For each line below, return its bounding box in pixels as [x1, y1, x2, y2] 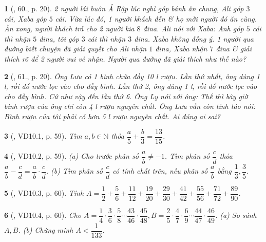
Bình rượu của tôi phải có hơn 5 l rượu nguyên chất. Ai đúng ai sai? [4, 110, 220, 121]
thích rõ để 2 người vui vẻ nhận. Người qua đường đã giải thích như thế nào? [4, 53, 246, 64]
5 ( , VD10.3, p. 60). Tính [4, 188, 84, 198]
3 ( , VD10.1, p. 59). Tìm [4, 131, 82, 141]
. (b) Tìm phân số [46, 165, 103, 176]
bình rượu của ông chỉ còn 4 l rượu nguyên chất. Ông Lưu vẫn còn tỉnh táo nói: [4, 101, 256, 111]
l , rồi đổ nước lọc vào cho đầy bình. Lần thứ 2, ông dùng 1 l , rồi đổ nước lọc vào [4, 81, 257, 91]
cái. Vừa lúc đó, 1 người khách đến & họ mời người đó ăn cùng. [55, 13, 257, 24]
